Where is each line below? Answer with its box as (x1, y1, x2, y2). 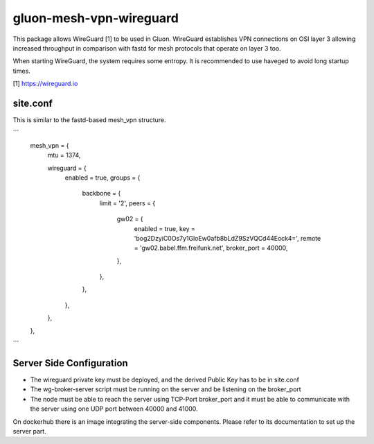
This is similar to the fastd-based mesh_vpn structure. (12, 116, 166, 124)
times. (12, 67, 30, 75)
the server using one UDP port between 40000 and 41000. (30, 404, 198, 413)
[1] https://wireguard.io (12, 80, 78, 88)
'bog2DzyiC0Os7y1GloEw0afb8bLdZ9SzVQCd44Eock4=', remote (134, 234, 321, 242)
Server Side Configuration (12, 357, 128, 369)
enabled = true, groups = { (64, 173, 141, 182)
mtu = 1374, (47, 151, 81, 160)
